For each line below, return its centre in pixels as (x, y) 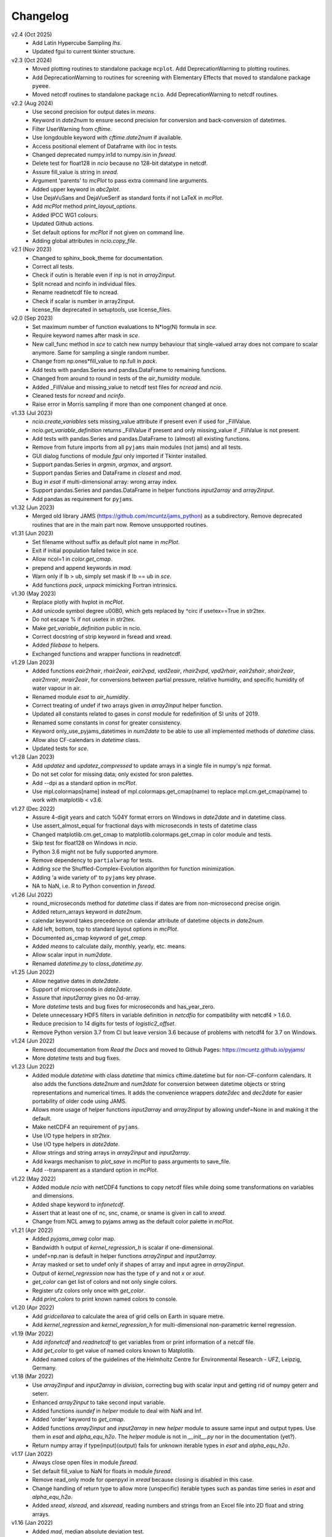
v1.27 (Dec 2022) (33, 808)
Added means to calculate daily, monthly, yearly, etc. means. (109, 946)
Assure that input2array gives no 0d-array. (86, 998)
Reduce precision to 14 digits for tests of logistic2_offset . (104, 1024)
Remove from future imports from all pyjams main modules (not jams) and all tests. (137, 447)
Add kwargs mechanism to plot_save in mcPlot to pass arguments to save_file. (131, 1161)
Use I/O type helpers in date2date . (76, 1144)
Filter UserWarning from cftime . (72, 128)
